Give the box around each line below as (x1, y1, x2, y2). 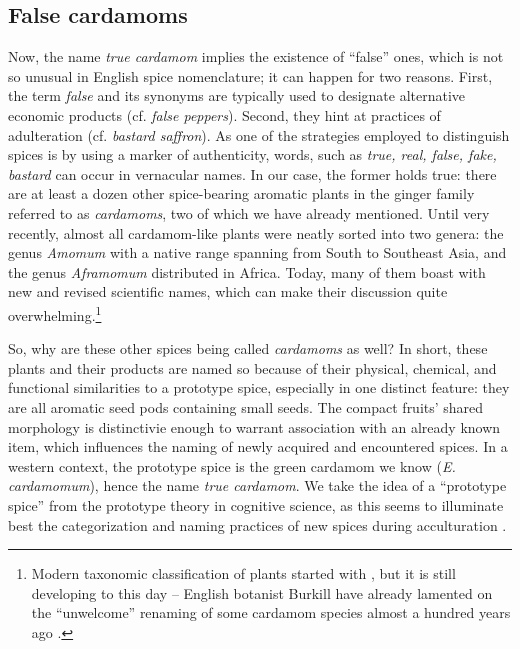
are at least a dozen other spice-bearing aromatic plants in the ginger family (8, 183, 475, 204)
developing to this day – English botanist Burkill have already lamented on (31, 582, 493, 603)
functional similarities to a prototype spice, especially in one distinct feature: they (8, 377, 510, 398)
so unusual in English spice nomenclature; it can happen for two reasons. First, (8, 65, 493, 86)
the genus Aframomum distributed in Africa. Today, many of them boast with (8, 261, 486, 282)
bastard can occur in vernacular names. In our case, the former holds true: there (8, 163, 497, 184)
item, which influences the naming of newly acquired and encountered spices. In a (8, 436, 508, 457)
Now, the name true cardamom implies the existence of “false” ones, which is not (8, 46, 504, 67)
